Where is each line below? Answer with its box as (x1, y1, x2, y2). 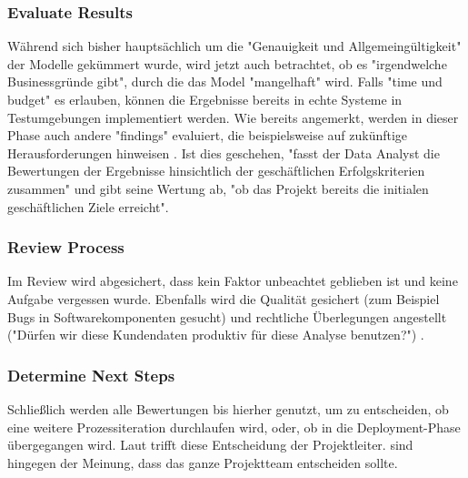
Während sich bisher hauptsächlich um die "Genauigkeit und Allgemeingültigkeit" (7, 36, 462, 56)
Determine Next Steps (7, 363, 175, 386)
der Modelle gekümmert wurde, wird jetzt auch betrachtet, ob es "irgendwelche (7, 54, 447, 73)
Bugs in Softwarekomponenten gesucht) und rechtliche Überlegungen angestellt (7, 307, 447, 326)
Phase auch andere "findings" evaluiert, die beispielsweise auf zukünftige (7, 126, 408, 145)
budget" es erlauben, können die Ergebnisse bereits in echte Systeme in (7, 90, 403, 108)
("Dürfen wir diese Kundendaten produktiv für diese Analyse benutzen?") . (7, 325, 424, 344)
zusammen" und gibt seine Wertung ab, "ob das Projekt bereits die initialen (7, 178, 429, 198)
